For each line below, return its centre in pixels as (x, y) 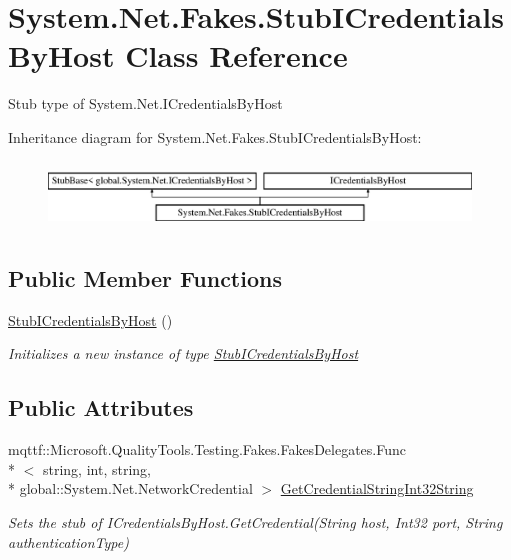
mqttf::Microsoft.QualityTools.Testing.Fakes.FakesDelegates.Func (207, 449)
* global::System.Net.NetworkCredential (130, 488)
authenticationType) (68, 541)
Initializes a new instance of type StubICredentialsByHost (183, 353)
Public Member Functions (145, 277)
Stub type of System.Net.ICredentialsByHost (145, 103)
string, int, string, (96, 468)
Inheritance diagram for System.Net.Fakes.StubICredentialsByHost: (215, 136)
